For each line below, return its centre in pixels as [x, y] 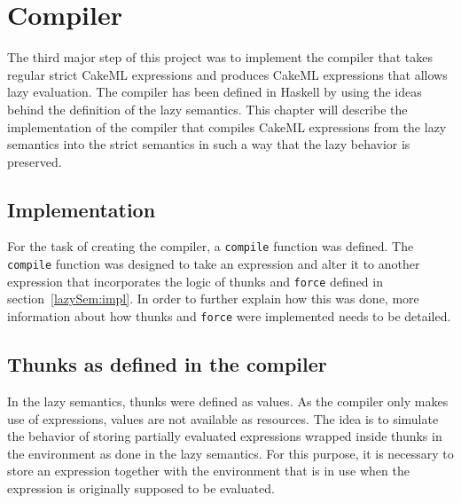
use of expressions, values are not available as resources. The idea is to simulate [223, 418]
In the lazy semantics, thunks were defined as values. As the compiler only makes [228, 401]
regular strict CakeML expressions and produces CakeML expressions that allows [227, 74]
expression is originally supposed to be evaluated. [141, 487]
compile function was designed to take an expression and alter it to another [214, 264]
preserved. [35, 161]
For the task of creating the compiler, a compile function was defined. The [211, 246]
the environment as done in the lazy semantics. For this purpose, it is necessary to [230, 453]
